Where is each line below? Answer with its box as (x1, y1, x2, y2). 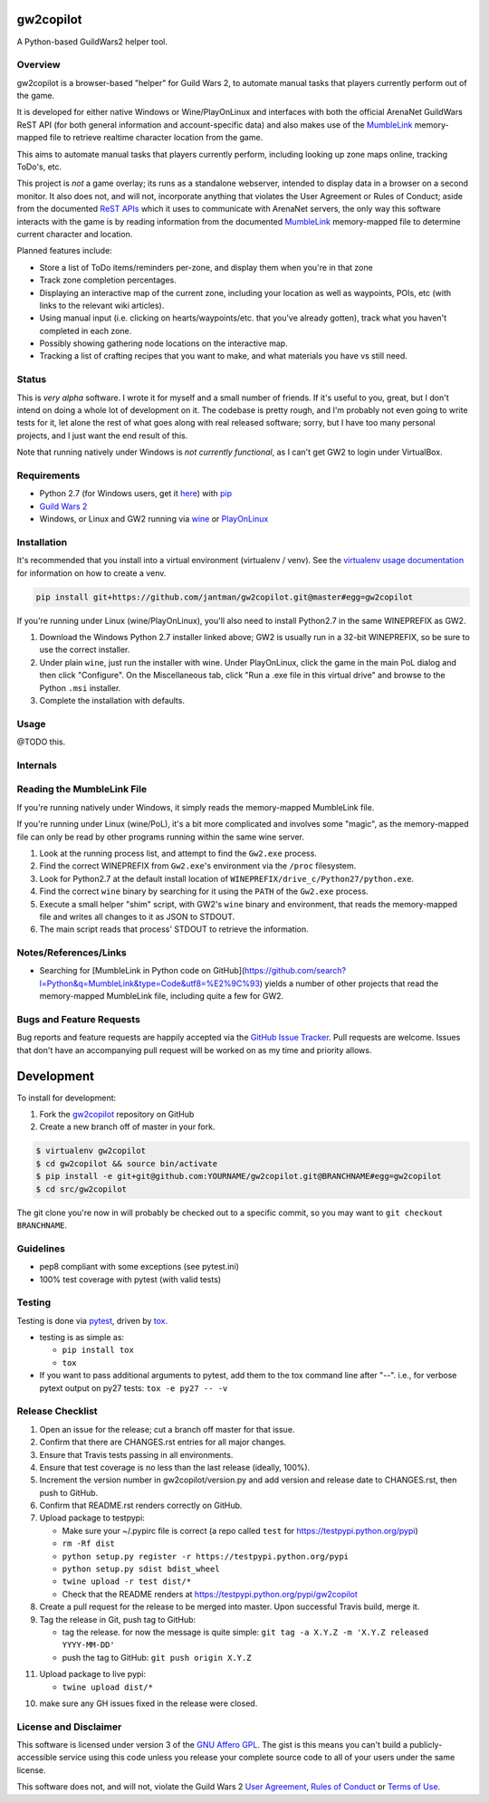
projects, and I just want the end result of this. (16, 430, 188, 441)
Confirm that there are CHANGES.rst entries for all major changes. (39, 1436, 287, 1448)
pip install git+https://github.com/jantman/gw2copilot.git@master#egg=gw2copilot (35, 591, 414, 602)
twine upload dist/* (62, 1682, 154, 1693)
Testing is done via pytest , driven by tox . (16, 1315, 168, 1326)
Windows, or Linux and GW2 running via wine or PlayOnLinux (39, 513, 269, 524)
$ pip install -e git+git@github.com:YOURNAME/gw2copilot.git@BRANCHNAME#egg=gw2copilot (35, 1171, 443, 1182)
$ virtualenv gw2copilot (35, 1146, 147, 1156)
